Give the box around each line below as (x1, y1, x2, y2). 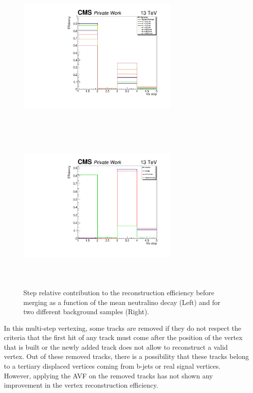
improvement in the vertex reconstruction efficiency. (4, 380, 159, 390)
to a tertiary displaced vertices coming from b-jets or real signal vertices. (4, 361, 221, 371)
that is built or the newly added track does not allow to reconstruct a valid (4, 341, 228, 352)
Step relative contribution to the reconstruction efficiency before (23, 287, 215, 297)
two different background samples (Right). (23, 306, 149, 317)
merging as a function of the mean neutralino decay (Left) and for (23, 297, 220, 307)
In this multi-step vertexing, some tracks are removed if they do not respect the (4, 322, 241, 333)
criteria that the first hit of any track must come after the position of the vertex (4, 332, 243, 342)
